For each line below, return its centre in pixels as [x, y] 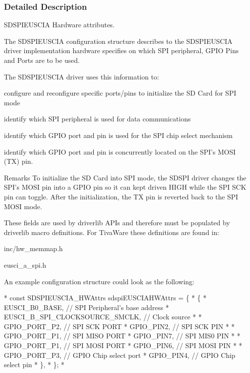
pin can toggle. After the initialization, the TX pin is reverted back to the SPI [121, 196]
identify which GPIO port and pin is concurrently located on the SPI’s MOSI [120, 151]
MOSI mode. [23, 206]
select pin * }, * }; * [34, 364]
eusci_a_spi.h [25, 265]
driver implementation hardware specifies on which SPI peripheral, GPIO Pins [121, 50]
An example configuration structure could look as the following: [99, 281]
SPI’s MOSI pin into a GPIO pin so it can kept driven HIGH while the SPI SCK [125, 187]
